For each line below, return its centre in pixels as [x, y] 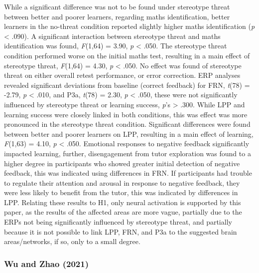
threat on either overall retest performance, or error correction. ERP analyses [122, 75]
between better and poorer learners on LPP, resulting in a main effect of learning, [129, 134]
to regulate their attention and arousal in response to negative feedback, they [122, 182]
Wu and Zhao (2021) [46, 263]
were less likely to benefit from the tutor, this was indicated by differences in [121, 192]
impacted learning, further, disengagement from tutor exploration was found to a [128, 153]
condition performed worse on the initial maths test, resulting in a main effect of [127, 55]
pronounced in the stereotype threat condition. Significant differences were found [127, 124]
